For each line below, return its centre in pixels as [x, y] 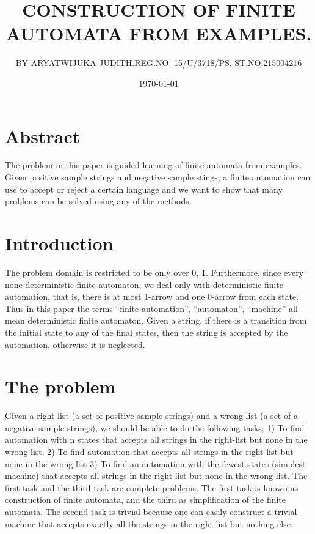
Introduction [59, 243]
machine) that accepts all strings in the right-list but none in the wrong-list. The [156, 476]
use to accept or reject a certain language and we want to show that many [144, 189]
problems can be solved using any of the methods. [98, 201]
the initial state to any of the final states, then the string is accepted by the [147, 332]
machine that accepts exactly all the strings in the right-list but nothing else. [149, 523]
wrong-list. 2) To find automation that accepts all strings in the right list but [149, 451]
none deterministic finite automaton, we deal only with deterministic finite [144, 284]
